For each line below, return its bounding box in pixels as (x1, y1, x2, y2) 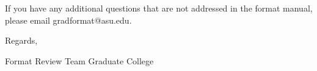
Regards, (5, 34, 38, 47)
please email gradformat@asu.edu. (5, 13, 132, 26)
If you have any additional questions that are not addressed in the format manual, (5, 2, 313, 14)
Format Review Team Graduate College (5, 54, 154, 67)
